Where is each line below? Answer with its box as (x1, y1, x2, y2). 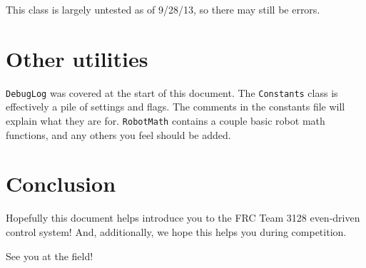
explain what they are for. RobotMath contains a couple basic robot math (6, 113, 325, 128)
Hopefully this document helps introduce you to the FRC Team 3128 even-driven (6, 210, 360, 225)
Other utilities (6, 43, 148, 73)
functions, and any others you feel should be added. (6, 127, 231, 142)
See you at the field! (6, 248, 93, 263)
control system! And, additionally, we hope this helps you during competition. (6, 224, 347, 239)
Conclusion (6, 169, 116, 198)
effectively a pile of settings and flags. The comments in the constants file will (6, 99, 345, 114)
